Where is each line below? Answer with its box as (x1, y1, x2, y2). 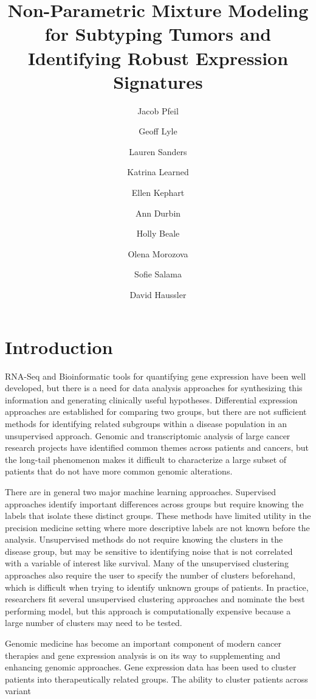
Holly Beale (136, 227, 180, 240)
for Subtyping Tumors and (44, 21, 272, 46)
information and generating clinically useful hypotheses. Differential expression (5, 393, 298, 406)
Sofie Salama (134, 268, 182, 280)
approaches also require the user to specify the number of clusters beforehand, (5, 569, 295, 582)
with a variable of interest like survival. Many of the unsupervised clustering (5, 557, 289, 569)
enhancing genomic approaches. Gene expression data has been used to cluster (5, 661, 297, 673)
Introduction (5, 334, 113, 359)
